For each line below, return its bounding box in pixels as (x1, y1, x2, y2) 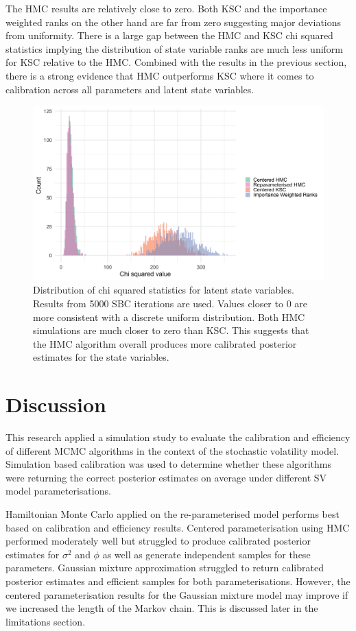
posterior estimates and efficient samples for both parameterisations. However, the (5, 574, 351, 588)
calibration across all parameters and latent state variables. (5, 82, 254, 96)
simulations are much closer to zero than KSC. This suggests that (33, 323, 309, 337)
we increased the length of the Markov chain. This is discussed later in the (5, 601, 318, 615)
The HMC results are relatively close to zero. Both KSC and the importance (5, 1, 327, 15)
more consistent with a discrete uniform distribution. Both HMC (33, 309, 305, 324)
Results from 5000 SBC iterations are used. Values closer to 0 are (33, 296, 307, 310)
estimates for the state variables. (33, 350, 169, 364)
